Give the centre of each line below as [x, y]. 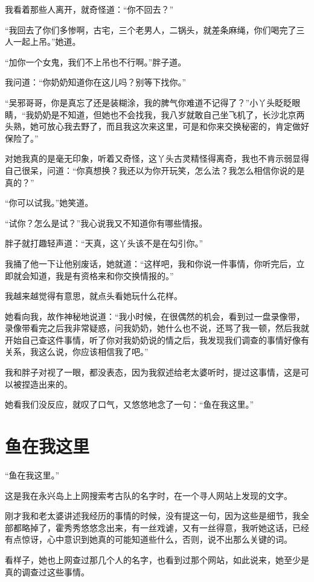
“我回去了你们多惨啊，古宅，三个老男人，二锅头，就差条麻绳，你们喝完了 [151, 29]
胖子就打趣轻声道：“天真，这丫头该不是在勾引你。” [104, 243]
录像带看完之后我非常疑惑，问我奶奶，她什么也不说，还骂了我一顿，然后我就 [157, 328]
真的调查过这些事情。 [47, 571]
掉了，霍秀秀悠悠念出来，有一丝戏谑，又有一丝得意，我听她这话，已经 [169, 527]
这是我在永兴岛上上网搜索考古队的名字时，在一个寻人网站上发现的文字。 [149, 495]
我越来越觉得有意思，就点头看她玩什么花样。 [94, 296]
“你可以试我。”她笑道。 [49, 203]
